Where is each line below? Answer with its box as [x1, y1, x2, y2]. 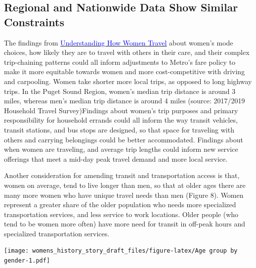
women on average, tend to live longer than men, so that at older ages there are [4, 179, 246, 190]
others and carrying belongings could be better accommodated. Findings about [4, 134, 244, 144]
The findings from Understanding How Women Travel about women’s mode [4, 37, 233, 47]
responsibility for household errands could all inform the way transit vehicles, [4, 115, 238, 125]
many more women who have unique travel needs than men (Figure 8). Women [4, 189, 244, 200]
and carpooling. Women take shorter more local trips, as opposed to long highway [4, 76, 252, 86]
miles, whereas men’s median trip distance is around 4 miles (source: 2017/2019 [4, 95, 245, 106]
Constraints [4, 14, 64, 29]
